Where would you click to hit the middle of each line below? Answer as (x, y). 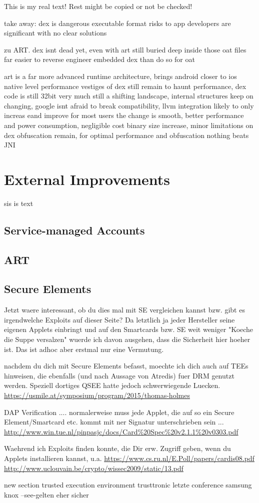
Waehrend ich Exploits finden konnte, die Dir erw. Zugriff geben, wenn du (117, 448)
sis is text (19, 203)
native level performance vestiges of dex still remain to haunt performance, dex (125, 86)
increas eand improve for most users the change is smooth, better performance (124, 115)
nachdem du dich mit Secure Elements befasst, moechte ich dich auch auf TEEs (126, 366)
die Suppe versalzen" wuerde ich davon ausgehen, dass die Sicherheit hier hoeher (127, 339)
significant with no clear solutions (55, 33)
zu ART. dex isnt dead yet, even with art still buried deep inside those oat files (125, 49)
